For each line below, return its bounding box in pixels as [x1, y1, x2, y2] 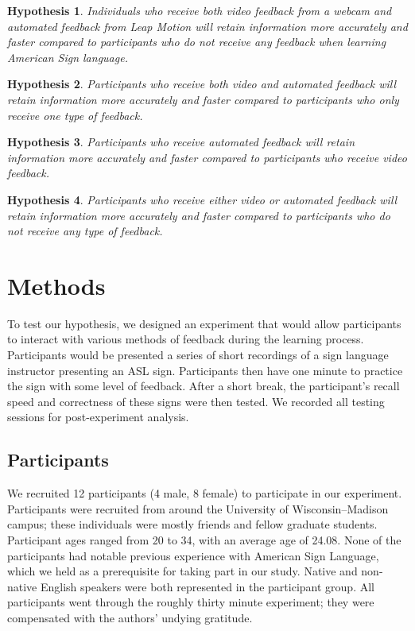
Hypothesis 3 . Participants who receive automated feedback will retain [7, 134, 355, 150]
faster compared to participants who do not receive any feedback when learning [7, 33, 386, 50]
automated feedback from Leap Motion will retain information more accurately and [7, 17, 408, 34]
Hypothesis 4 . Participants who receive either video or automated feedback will [7, 191, 398, 207]
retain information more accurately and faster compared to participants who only [7, 91, 399, 107]
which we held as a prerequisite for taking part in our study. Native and [7, 563, 358, 579]
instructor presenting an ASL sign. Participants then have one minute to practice [7, 362, 403, 378]
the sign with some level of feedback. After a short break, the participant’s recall [7, 377, 400, 394]
